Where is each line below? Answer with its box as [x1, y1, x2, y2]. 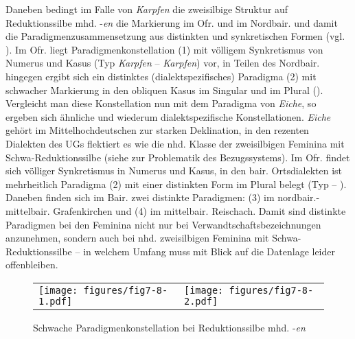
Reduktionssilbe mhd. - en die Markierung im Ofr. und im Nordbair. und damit [5, 15, 338, 30]
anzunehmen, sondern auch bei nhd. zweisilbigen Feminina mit [5, 231, 269, 245]
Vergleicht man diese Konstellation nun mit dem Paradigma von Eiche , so [5, 96, 317, 110]
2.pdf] [184, 295, 218, 307]
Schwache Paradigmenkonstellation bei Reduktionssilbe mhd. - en [33, 320, 306, 334]
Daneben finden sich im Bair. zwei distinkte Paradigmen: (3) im [5, 190, 275, 204]
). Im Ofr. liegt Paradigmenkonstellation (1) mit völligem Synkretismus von [5, 42, 323, 56]
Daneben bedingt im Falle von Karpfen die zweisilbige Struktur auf [5, 2, 288, 16]
